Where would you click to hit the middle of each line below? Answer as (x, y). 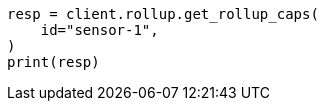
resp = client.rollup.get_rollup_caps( (163, 14)
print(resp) (53, 62)
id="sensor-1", (99, 30)
